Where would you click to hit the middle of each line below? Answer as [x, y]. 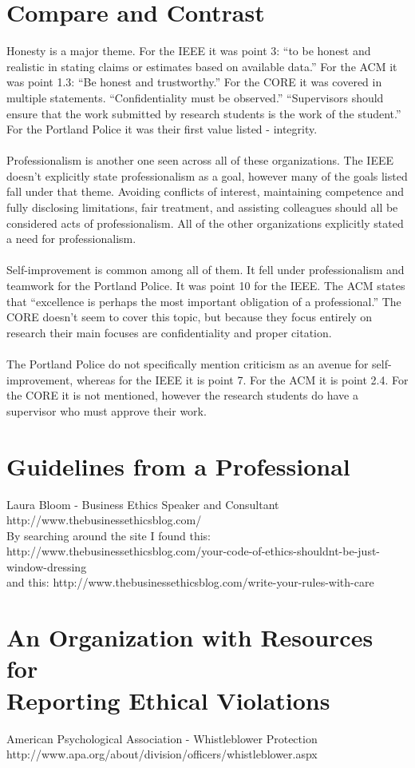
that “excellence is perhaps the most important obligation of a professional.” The [204, 301]
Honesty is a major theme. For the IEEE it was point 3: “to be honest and [189, 51]
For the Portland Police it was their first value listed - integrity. [162, 129]
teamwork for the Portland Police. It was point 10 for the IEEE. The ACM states [206, 286]
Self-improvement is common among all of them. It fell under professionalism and [206, 270]
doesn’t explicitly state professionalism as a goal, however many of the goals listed [207, 175]
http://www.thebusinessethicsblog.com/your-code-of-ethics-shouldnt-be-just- [194, 551]
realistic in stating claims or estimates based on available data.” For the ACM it [202, 66]
